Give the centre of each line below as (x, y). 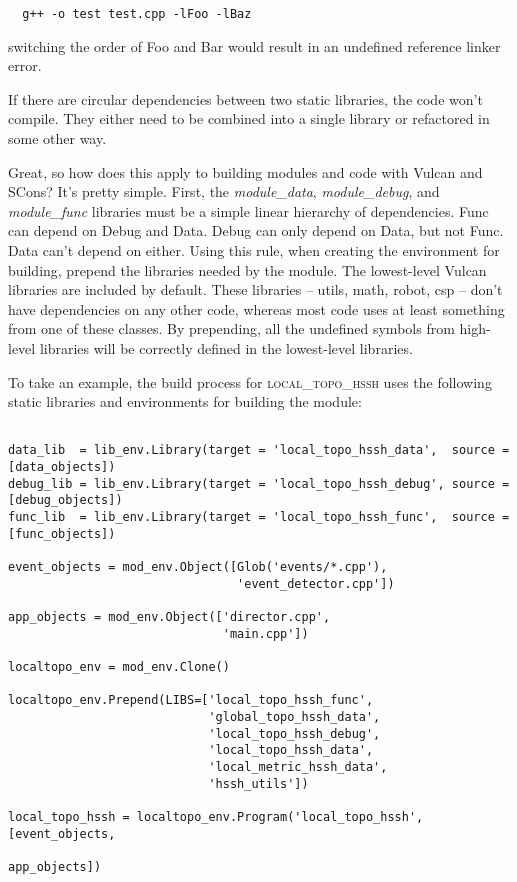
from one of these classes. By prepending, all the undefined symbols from (231, 328)
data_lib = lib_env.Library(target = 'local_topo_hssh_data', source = (259, 450)
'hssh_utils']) (258, 783)
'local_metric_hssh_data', (298, 766)
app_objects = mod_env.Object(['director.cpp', (169, 616)
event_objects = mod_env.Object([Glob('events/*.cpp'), (198, 567)
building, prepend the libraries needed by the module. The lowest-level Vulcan (247, 269)
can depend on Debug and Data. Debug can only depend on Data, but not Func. (256, 230)
